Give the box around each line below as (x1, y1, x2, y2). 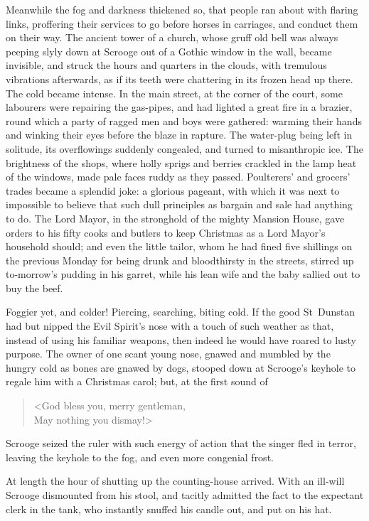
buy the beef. (6, 280, 63, 295)
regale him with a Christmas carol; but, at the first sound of (6, 374, 268, 389)
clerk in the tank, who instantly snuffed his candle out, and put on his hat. (6, 501, 332, 516)
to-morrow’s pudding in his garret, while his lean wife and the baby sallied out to (6, 267, 360, 281)
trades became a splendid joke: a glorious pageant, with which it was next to (6, 183, 340, 198)
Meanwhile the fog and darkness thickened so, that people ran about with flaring (6, 2, 358, 16)
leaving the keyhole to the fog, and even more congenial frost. (6, 449, 274, 464)
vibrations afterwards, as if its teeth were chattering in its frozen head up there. (6, 71, 353, 86)
